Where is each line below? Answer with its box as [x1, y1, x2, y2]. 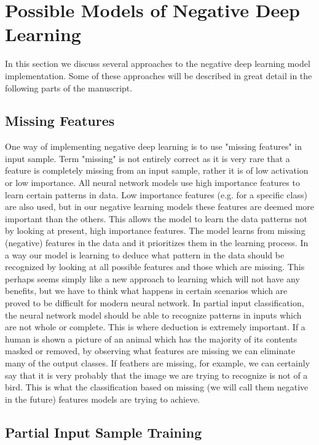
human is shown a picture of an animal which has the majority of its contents [5, 332, 297, 345]
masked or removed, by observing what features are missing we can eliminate [5, 344, 295, 357]
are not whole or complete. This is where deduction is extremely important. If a [5, 320, 305, 333]
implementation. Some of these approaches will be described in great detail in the [5, 69, 312, 82]
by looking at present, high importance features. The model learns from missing [5, 224, 305, 237]
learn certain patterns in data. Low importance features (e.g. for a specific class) [5, 188, 307, 201]
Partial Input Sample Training [5, 422, 202, 441]
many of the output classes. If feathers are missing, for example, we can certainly [5, 356, 310, 369]
